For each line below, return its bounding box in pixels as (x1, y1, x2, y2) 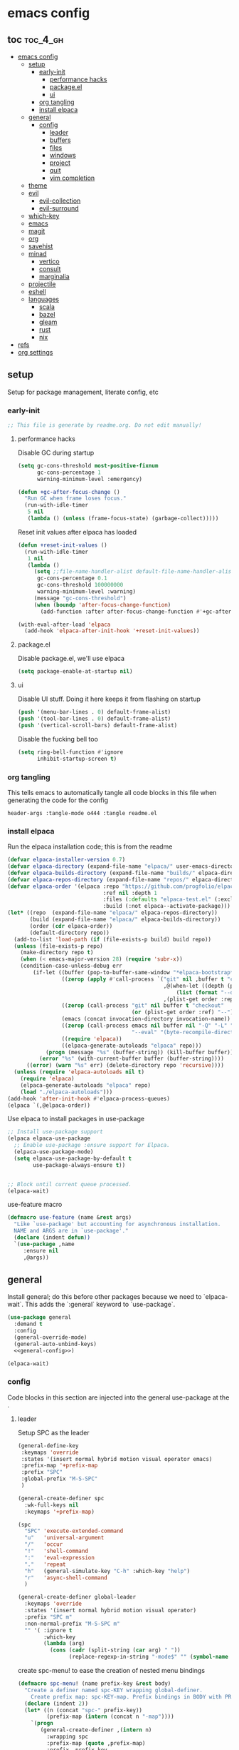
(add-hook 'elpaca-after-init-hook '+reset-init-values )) (24, 627, 200, 634)
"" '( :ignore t (24, 1627, 73, 1634)
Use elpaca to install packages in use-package (7, 1115, 144, 1123)
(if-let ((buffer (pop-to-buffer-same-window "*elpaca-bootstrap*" (33, 969, 237, 976)
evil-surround (38, 204, 80, 212)
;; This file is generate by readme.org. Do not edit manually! (7, 422, 202, 429)
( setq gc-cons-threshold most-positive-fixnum (17, 462, 159, 469)
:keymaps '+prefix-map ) (24, 1508, 95, 1515)
